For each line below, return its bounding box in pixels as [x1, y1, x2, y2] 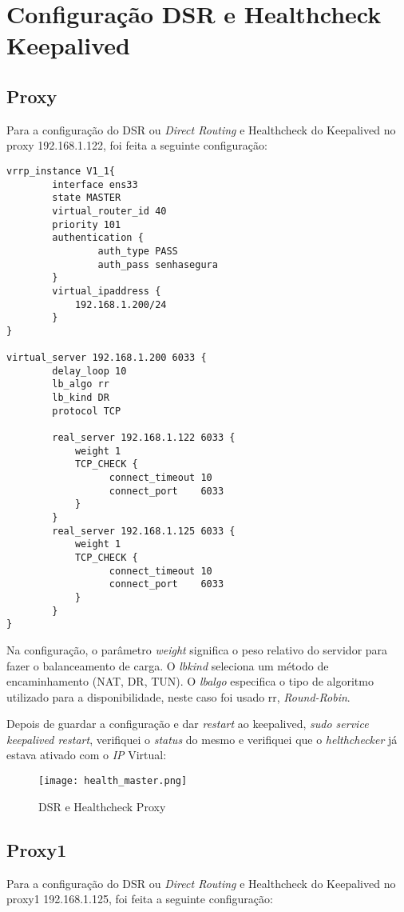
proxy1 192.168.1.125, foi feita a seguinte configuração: [6, 890, 273, 907]
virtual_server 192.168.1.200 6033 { [6, 352, 207, 364]
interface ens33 [52, 178, 138, 190]
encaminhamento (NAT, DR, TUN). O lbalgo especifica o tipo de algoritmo [6, 673, 374, 690]
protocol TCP [52, 405, 121, 417]
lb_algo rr [52, 378, 109, 390]
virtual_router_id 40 [52, 205, 167, 217]
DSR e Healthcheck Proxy [38, 798, 166, 814]
